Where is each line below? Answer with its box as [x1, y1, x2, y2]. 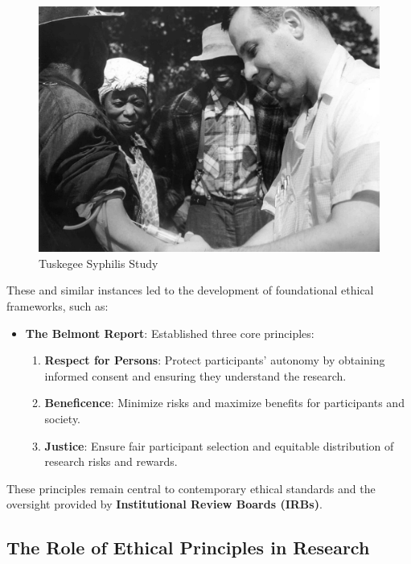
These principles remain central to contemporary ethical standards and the [6, 480, 376, 496]
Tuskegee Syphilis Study [39, 254, 158, 271]
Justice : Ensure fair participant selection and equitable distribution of [44, 437, 394, 454]
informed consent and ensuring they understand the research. [44, 367, 347, 384]
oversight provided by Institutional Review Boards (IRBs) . [6, 496, 323, 513]
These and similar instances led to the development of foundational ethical [6, 282, 374, 298]
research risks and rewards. [44, 453, 178, 470]
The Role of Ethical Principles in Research [6, 535, 370, 560]
